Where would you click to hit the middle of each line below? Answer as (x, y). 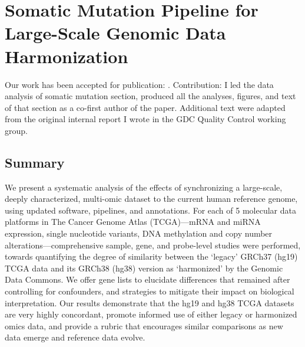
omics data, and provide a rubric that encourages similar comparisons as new (144, 325)
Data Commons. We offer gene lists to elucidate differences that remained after (147, 279)
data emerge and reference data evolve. (75, 337)
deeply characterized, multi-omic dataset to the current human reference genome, (151, 199)
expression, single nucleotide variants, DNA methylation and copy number (139, 233)
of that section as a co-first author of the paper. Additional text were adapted (145, 107)
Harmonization (67, 56)
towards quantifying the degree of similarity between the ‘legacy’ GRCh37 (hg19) (151, 256)
